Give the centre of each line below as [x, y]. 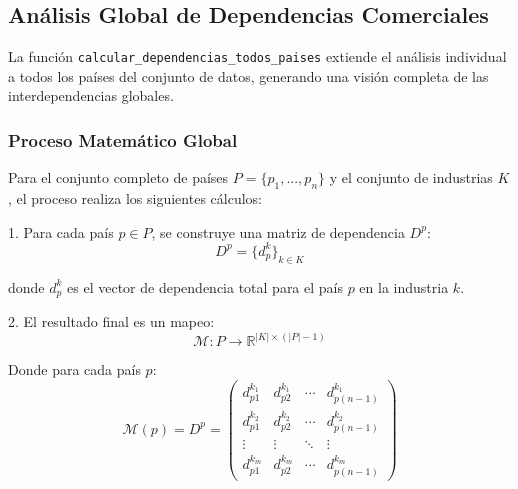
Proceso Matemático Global [123, 139]
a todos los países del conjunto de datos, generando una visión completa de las [248, 75]
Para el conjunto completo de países [118, 177]
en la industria [404, 286]
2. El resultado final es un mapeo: [111, 321]
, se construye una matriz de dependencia [278, 231]
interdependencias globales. [91, 95]
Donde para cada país [74, 369]
